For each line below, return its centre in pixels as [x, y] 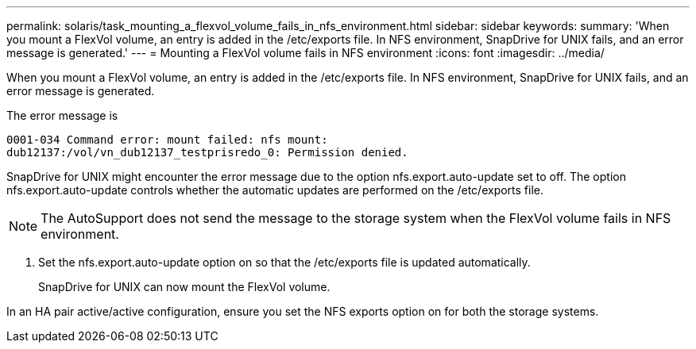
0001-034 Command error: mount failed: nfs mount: [167, 140]
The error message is [62, 115]
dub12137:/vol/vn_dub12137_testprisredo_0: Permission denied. [207, 152]
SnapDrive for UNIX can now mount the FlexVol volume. [184, 287]
